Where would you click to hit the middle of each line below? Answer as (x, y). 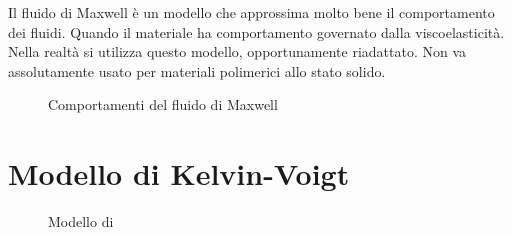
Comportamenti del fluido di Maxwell (163, 104)
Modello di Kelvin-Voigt (179, 173)
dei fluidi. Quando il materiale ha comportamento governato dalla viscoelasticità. (256, 31)
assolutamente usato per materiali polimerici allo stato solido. (197, 70)
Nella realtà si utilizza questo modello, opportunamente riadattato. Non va (237, 51)
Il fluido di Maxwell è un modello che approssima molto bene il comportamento (251, 12)
